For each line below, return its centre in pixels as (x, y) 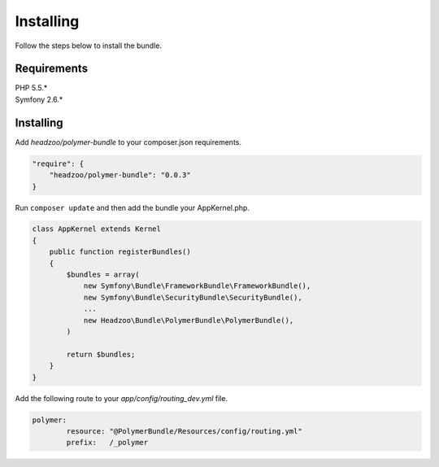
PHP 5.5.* (31, 88)
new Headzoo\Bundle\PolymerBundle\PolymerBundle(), (189, 320)
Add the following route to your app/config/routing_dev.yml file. (121, 398)
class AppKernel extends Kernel (97, 229)
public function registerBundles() (120, 252)
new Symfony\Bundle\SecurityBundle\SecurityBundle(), (193, 297)
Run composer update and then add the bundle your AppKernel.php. (132, 207)
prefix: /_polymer (107, 443)
